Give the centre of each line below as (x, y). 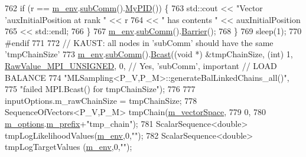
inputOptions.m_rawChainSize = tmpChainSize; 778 (101, 100)
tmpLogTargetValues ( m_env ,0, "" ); (69, 147)
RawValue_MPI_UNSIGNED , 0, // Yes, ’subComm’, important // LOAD (141, 65)
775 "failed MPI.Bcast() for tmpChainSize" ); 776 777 (100, 89)
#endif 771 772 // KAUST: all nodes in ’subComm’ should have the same (139, 42)
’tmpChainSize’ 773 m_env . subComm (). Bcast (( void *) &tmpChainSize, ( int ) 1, (149, 54)
